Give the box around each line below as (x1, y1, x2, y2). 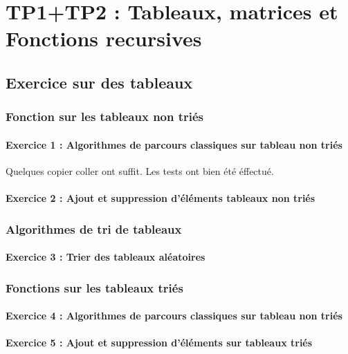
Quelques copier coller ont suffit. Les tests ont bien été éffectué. (6, 163, 274, 178)
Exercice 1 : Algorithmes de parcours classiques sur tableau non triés (6, 137, 342, 151)
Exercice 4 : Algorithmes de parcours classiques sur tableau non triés (6, 308, 342, 323)
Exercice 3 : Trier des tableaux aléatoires (6, 250, 205, 264)
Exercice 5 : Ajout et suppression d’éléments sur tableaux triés (6, 335, 313, 350)
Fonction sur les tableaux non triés (6, 108, 204, 125)
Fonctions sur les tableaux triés (6, 279, 183, 296)
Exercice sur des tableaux (6, 71, 193, 93)
